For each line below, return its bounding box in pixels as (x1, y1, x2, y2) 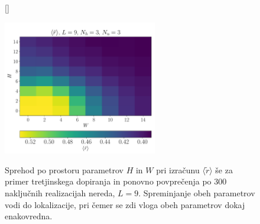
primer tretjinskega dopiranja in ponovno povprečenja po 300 (5, 175, 227, 187)
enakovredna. (5, 210, 53, 222)
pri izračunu (156, 163, 200, 176)
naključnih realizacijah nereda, (5, 186, 115, 199)
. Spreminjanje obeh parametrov (138, 186, 255, 199)
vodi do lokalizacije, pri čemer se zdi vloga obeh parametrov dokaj (5, 198, 245, 210)
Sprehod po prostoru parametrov (5, 163, 123, 176)
